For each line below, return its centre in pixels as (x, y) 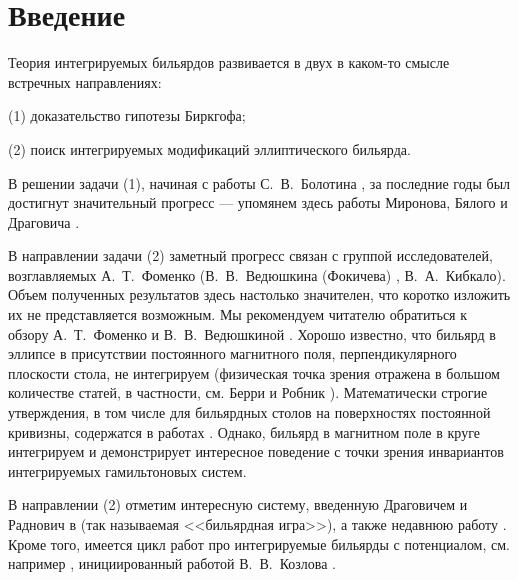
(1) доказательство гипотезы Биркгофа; (127, 115)
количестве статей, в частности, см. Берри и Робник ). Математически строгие (248, 392)
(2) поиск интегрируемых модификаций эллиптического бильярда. (209, 148)
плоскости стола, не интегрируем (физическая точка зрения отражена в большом (254, 372)
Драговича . (44, 221)
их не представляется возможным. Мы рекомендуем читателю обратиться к (238, 314)
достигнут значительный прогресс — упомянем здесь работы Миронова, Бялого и (258, 202)
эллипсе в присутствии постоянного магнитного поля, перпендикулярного (232, 353)
